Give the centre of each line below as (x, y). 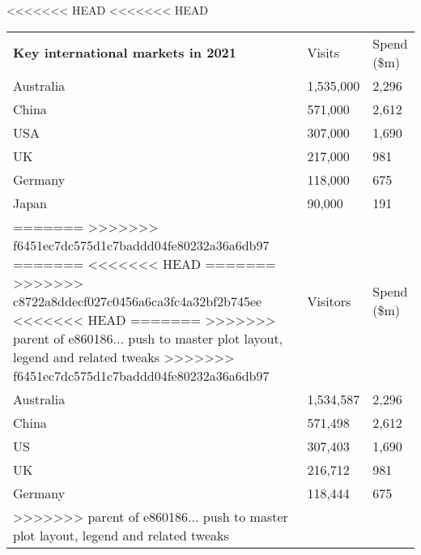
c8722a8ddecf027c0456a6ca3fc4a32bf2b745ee (138, 301)
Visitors (329, 301)
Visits (323, 53)
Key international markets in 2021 (125, 53)
